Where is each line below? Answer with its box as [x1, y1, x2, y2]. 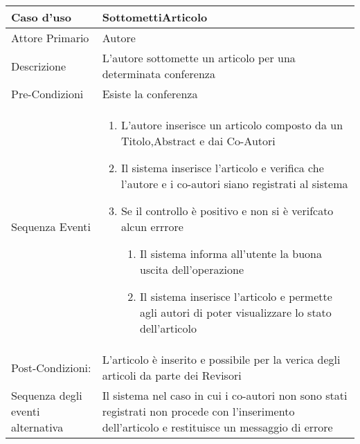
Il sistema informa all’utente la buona [140, 246, 322, 261]
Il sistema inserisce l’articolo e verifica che [120, 160, 324, 176]
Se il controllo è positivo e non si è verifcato [120, 203, 334, 219]
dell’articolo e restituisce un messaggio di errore [102, 419, 333, 435]
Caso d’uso [11, 9, 71, 25]
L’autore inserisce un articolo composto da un [120, 117, 343, 133]
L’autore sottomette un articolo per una [102, 50, 296, 66]
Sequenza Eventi [11, 219, 91, 234]
